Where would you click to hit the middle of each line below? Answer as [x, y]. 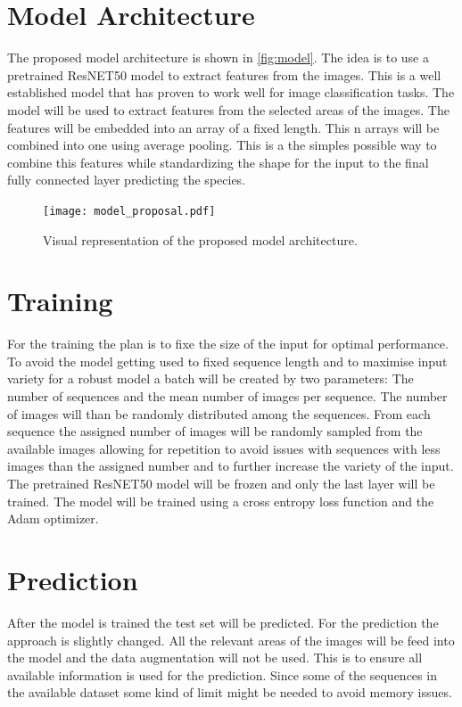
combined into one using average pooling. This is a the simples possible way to [222, 145]
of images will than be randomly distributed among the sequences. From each [219, 413]
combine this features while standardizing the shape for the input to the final [218, 162]
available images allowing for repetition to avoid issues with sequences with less [224, 448]
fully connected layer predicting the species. [127, 180]
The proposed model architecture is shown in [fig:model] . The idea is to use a [218, 58]
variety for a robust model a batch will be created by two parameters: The [210, 378]
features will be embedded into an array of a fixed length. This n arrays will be [223, 127]
